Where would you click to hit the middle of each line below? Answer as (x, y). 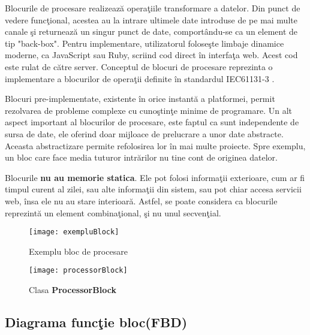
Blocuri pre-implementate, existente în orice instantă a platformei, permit (140, 99)
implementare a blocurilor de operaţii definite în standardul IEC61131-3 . (140, 78)
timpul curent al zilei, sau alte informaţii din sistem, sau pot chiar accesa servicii (153, 189)
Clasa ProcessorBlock (73, 289)
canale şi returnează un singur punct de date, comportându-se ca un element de (151, 31)
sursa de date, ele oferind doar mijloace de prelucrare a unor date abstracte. (144, 133)
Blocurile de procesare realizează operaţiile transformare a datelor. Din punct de (153, 8)
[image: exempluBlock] (74, 232)
